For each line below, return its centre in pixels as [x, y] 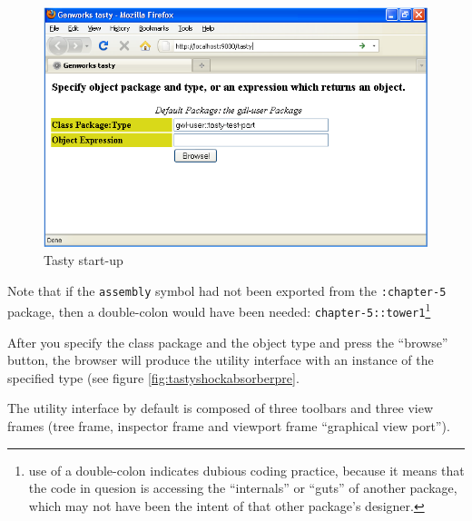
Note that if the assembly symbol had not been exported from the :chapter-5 [227, 290]
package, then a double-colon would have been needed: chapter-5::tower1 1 [219, 310]
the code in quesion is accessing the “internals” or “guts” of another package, [243, 488]
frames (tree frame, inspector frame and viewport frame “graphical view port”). [229, 426]
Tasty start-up [84, 260]
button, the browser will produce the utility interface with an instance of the [221, 360]
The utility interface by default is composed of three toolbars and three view [220, 408]
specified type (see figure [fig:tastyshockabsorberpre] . [153, 377]
